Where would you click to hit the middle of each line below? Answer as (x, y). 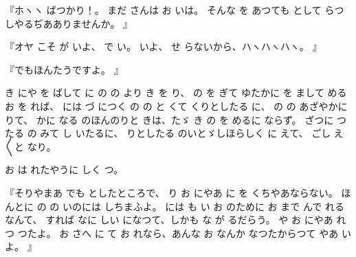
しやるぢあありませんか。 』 (69, 23)
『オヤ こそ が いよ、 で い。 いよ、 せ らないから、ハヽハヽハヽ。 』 (164, 46)
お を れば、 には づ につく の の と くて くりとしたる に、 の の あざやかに (176, 105)
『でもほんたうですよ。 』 (64, 69)
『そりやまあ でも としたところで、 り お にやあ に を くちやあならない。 (171, 192)
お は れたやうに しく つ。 (64, 169)
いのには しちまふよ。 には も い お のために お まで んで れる (203, 206)
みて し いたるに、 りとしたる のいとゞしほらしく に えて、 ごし (186, 133)
